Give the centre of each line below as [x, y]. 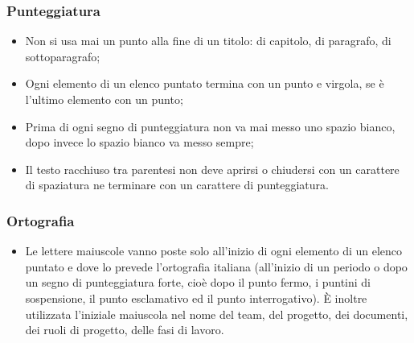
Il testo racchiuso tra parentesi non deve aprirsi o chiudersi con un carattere [212, 169]
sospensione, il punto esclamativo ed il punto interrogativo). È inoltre [196, 298]
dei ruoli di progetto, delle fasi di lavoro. [125, 330]
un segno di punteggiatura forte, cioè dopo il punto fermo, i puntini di [198, 282]
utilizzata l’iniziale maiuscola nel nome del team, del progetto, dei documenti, [217, 314]
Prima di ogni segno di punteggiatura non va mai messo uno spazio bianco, [210, 126]
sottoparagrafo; [63, 56]
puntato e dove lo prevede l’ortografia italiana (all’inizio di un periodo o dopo [216, 266]
